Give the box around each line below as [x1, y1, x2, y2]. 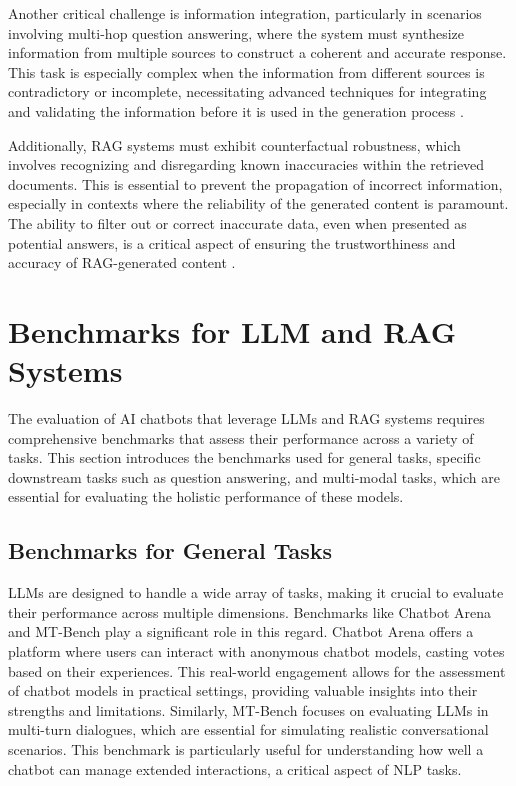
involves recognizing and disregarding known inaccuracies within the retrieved [8, 154, 485, 175]
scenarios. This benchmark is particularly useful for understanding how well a [8, 738, 484, 759]
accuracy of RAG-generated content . [8, 252, 236, 273]
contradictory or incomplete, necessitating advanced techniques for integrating [8, 81, 487, 102]
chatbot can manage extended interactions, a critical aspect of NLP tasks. [8, 758, 462, 779]
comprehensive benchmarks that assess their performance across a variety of [8, 427, 474, 448]
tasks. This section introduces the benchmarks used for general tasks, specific [8, 447, 481, 468]
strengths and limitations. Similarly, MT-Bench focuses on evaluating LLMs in [8, 699, 489, 720]
